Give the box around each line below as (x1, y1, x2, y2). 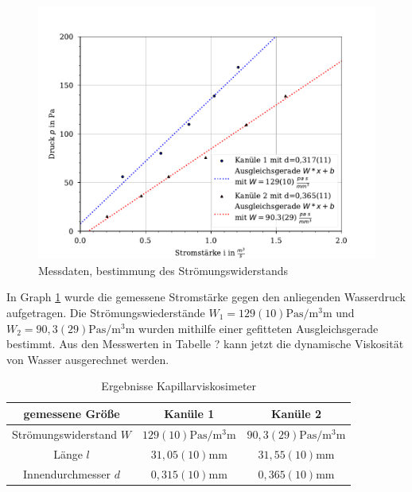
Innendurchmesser (23, 465, 111, 482)
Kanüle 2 (270, 405, 322, 421)
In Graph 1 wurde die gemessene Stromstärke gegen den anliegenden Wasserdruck (6, 289, 406, 305)
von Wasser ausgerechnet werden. (6, 351, 169, 367)
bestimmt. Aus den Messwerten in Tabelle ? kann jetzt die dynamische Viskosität (6, 335, 404, 352)
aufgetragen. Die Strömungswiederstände (6, 304, 205, 320)
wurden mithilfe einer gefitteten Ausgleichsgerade (138, 320, 379, 336)
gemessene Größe (23, 405, 120, 421)
